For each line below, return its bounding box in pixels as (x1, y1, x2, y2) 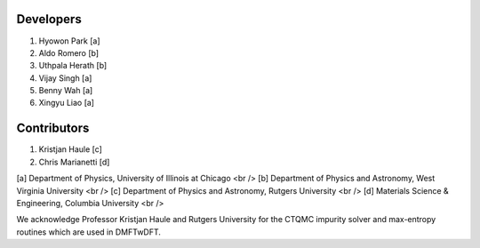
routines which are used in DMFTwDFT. (16, 227, 162, 237)
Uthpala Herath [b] (38, 60, 108, 71)
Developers (16, 12, 82, 27)
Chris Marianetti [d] (38, 156, 110, 167)
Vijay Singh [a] (38, 72, 92, 84)
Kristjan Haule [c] (38, 144, 102, 155)
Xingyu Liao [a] (38, 98, 95, 108)
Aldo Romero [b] (38, 47, 100, 58)
